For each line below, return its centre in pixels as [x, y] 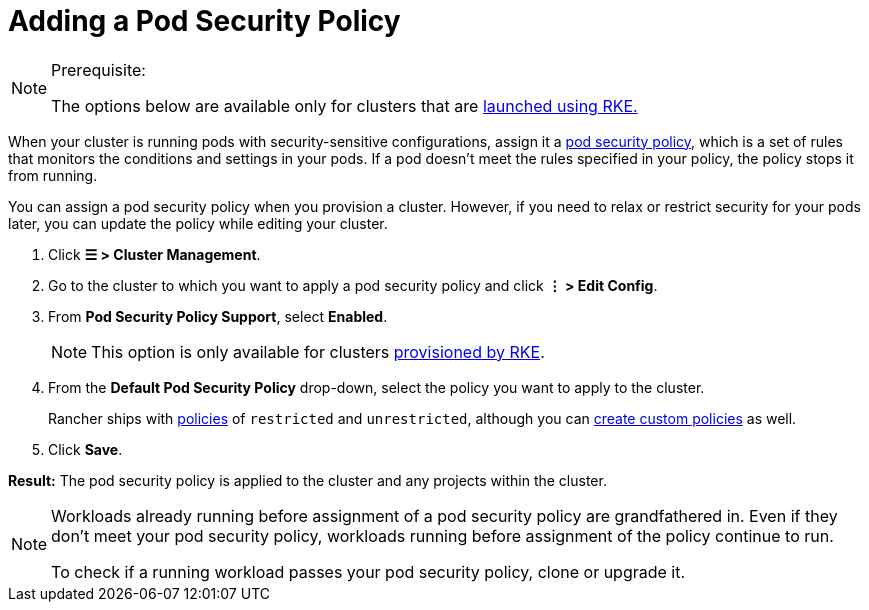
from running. [53, 175]
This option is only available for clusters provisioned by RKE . [318, 351]
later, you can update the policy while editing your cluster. [198, 223]
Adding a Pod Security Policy [204, 21]
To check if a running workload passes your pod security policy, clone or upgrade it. [368, 571]
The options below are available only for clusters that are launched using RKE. [344, 105]
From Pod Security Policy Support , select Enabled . [218, 316]
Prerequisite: [98, 69]
